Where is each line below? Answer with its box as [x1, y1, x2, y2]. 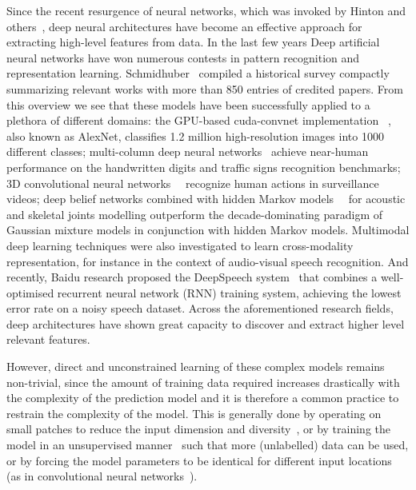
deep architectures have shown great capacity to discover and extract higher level [6, 315, 405, 332]
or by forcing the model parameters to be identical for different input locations [6, 452, 392, 468]
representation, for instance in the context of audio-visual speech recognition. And [6, 253, 409, 269]
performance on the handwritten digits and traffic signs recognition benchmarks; [6, 158, 401, 175]
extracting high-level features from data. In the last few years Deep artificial [6, 34, 380, 50]
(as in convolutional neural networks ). [6, 468, 198, 484]
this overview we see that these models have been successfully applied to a [6, 96, 370, 113]
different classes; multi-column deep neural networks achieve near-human [6, 143, 369, 160]
